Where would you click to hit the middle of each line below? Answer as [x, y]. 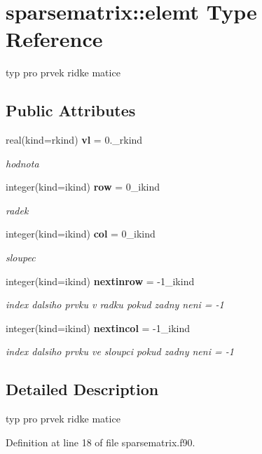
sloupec [21, 257]
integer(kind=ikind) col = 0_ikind [81, 234]
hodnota [22, 163]
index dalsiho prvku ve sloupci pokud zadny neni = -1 [120, 351]
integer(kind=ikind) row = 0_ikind [83, 187]
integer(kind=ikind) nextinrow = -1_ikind [100, 281]
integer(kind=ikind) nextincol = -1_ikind [98, 328]
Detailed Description [82, 389]
